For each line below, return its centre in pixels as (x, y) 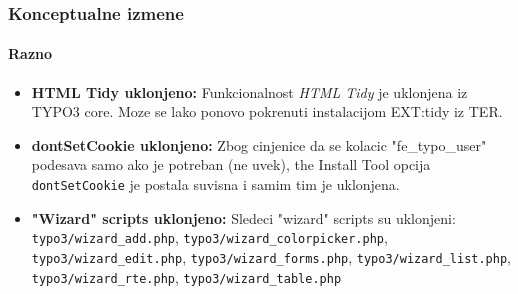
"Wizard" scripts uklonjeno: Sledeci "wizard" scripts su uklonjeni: (243, 217)
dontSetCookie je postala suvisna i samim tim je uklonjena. (215, 184)
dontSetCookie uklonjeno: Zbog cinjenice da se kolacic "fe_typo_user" (259, 144)
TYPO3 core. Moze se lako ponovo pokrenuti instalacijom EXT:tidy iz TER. (267, 111)
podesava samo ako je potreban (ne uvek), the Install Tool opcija (231, 164)
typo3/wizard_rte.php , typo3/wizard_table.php (186, 276)
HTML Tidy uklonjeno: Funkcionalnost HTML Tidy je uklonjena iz (249, 91)
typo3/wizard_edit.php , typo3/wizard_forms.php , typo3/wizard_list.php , (271, 256)
